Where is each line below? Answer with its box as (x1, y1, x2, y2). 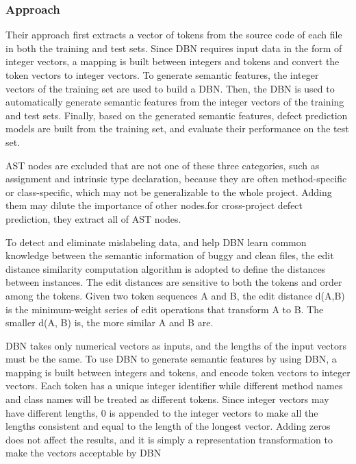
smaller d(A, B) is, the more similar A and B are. (5, 315, 214, 330)
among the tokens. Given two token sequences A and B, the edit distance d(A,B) (5, 288, 345, 302)
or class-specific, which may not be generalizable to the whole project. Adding (5, 184, 332, 199)
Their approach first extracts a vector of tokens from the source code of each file (5, 27, 342, 42)
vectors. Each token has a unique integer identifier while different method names (5, 378, 343, 393)
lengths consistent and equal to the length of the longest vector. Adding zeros (5, 419, 331, 433)
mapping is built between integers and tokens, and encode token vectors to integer (5, 365, 351, 379)
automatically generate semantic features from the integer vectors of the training (5, 95, 344, 109)
